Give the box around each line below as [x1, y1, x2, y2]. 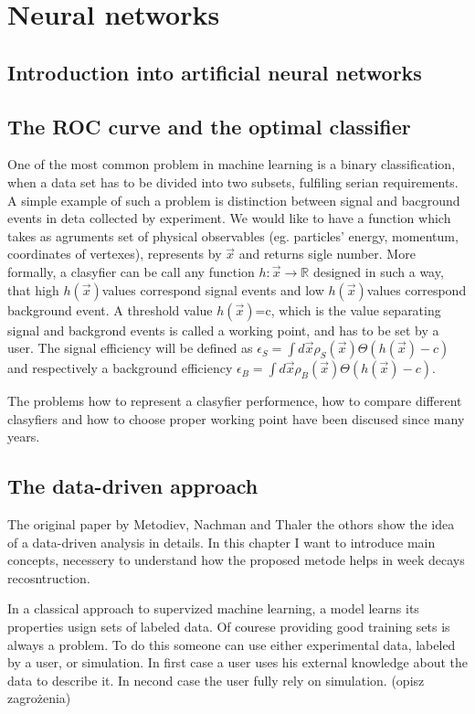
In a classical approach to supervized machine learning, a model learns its [7, 599, 419, 618]
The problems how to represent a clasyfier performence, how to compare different [7, 391, 462, 410]
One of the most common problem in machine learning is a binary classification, [7, 155, 456, 174]
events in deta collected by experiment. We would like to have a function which [7, 208, 451, 228]
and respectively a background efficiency [7, 358, 233, 378]
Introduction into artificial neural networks [7, 58, 422, 86]
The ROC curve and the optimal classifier [7, 112, 411, 140]
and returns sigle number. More [238, 244, 416, 263]
